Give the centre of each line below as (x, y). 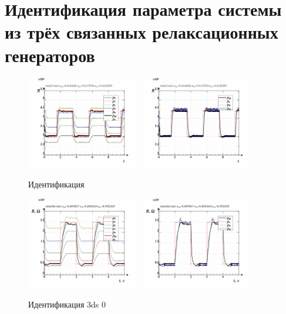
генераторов (50, 55)
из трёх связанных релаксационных (142, 32)
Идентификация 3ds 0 (67, 304)
